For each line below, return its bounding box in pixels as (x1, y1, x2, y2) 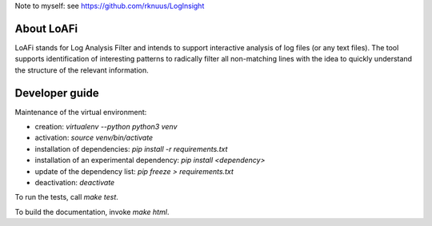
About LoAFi (14, 22, 78, 35)
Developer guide (14, 86, 99, 100)
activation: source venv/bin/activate (34, 133, 154, 143)
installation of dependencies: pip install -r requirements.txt (34, 144, 228, 153)
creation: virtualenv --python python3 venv (34, 121, 178, 131)
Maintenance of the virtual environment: (14, 107, 147, 117)
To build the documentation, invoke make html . (14, 207, 170, 216)
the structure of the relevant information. (14, 65, 149, 75)
